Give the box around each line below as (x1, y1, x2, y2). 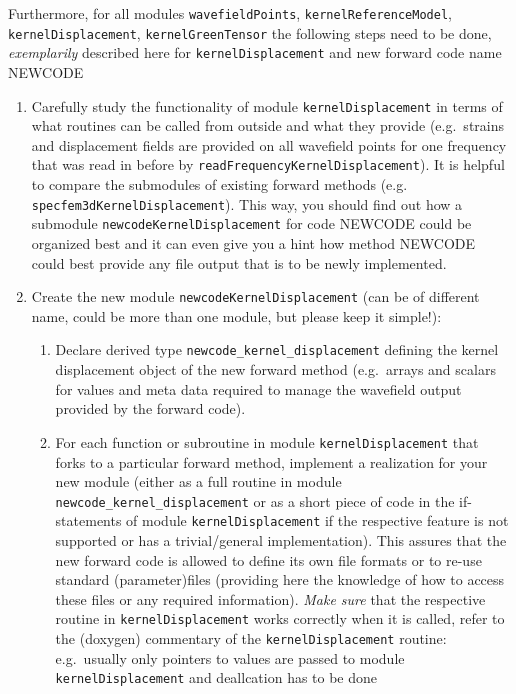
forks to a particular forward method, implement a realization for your (55, 451, 488, 472)
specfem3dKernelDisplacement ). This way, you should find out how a (31, 193, 463, 214)
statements (55, 510, 122, 531)
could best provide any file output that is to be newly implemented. (31, 252, 447, 273)
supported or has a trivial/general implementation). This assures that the (55, 530, 507, 550)
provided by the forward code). (55, 398, 246, 419)
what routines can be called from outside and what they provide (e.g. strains (31, 115, 505, 136)
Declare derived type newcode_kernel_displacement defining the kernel (55, 339, 499, 360)
